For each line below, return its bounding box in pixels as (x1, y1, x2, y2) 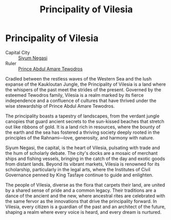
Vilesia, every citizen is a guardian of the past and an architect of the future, (5, 204, 166, 210)
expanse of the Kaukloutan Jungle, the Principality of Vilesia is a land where (5, 81, 166, 87)
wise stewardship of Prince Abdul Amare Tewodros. (5, 103, 115, 109)
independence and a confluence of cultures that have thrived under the (5, 97, 157, 104)
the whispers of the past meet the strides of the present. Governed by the (5, 86, 162, 93)
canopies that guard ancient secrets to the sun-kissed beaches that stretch (5, 118, 164, 124)
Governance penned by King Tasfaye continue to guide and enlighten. (5, 172, 154, 178)
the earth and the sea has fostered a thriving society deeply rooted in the (5, 129, 160, 135)
